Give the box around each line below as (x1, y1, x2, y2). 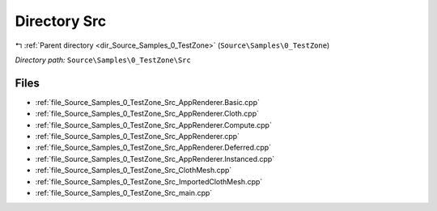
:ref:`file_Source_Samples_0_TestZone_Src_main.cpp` (35, 188, 213, 197)
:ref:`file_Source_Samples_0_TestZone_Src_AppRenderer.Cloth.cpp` (35, 109, 259, 119)
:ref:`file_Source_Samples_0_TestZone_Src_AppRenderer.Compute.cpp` (35, 120, 273, 129)
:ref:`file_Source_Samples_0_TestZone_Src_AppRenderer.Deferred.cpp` (35, 142, 271, 153)
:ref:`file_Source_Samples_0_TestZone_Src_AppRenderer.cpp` (35, 132, 240, 141)
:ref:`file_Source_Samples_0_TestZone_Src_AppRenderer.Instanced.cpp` (35, 154, 275, 163)
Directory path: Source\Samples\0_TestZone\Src (15, 55, 192, 65)
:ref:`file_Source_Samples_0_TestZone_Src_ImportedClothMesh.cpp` (35, 176, 263, 186)
